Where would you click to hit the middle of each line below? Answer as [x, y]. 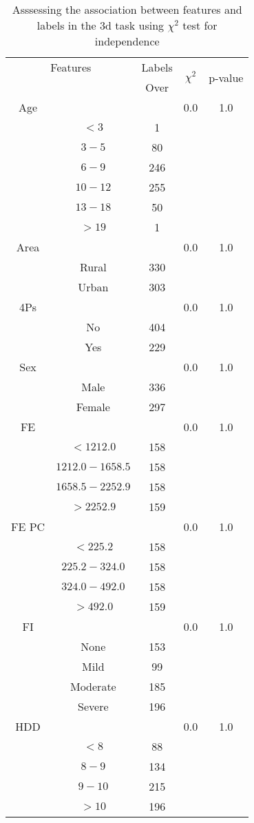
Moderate [93, 686]
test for [200, 25]
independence [127, 41]
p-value [226, 77]
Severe [93, 706]
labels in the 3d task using [100, 25]
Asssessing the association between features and [127, 9]
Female [93, 407]
